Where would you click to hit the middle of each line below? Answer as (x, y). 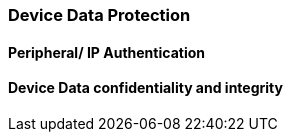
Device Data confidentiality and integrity (145, 88)
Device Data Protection (99, 15)
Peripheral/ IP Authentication (106, 52)
